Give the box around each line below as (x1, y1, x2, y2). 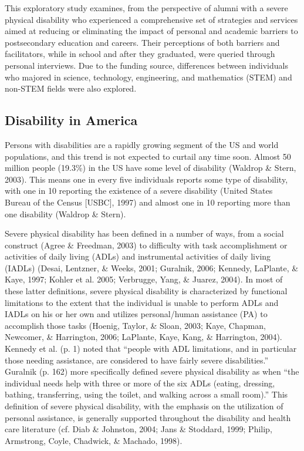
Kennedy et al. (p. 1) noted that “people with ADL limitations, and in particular (5, 342, 297, 355)
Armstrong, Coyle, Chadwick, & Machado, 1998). (5, 434, 183, 446)
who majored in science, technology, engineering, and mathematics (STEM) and (5, 70, 292, 83)
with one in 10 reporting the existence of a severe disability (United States (5, 184, 273, 197)
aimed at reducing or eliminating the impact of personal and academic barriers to (5, 25, 298, 37)
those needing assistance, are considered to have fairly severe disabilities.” (5, 354, 269, 366)
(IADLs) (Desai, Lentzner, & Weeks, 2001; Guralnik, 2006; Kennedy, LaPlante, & (5, 261, 299, 274)
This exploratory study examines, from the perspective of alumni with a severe (5, 2, 288, 14)
